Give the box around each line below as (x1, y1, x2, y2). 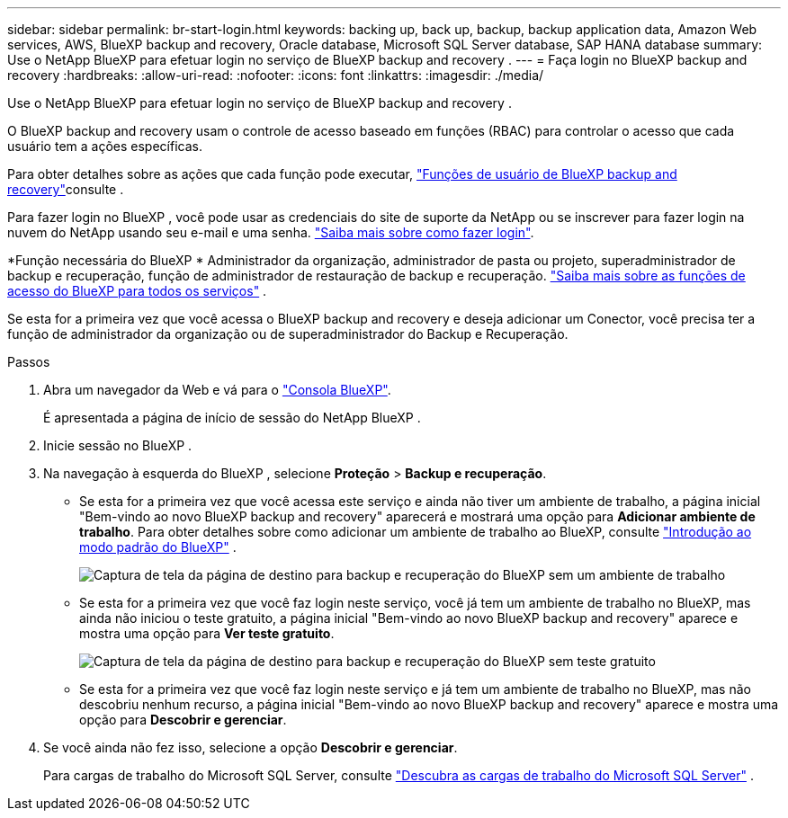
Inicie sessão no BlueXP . (43, 438, 193, 453)
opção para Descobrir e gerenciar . (79, 712, 287, 727)
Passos (7, 354, 50, 369)
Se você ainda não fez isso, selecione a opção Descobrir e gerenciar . (43, 740, 458, 755)
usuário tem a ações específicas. (7, 138, 202, 154)
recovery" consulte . (7, 182, 124, 197)
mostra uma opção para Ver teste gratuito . (79, 626, 335, 641)
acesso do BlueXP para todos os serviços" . (7, 283, 267, 298)
